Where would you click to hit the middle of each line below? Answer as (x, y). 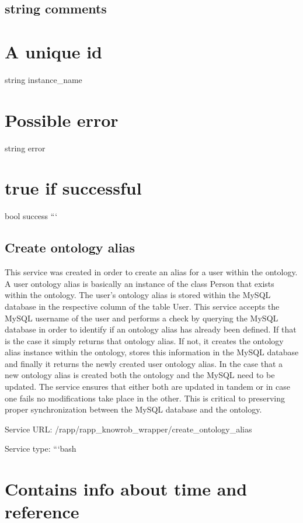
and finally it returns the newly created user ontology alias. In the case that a (144, 363)
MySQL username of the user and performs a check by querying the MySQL (142, 318)
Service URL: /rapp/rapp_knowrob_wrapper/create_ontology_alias (128, 429)
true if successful (73, 188)
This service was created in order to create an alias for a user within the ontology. (151, 272)
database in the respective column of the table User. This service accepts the (142, 306)
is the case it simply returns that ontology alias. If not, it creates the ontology (144, 340)
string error (25, 148)
